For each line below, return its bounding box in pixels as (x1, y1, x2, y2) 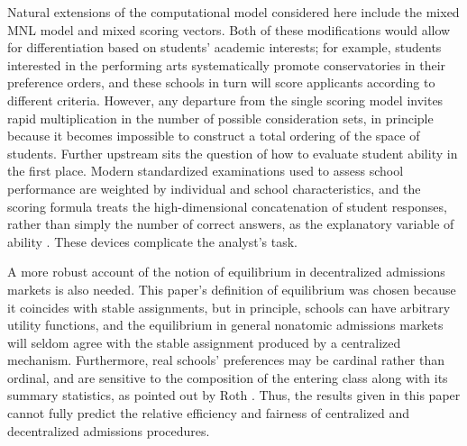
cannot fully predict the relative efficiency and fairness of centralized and (7, 404, 409, 423)
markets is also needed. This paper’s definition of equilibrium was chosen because (7, 279, 456, 298)
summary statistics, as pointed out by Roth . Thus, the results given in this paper (7, 386, 461, 405)
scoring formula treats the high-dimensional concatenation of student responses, (7, 196, 447, 215)
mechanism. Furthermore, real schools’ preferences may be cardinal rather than (7, 350, 445, 369)
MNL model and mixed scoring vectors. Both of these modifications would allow (7, 20, 451, 39)
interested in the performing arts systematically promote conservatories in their (7, 55, 446, 74)
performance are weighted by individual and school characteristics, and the (7, 178, 421, 197)
